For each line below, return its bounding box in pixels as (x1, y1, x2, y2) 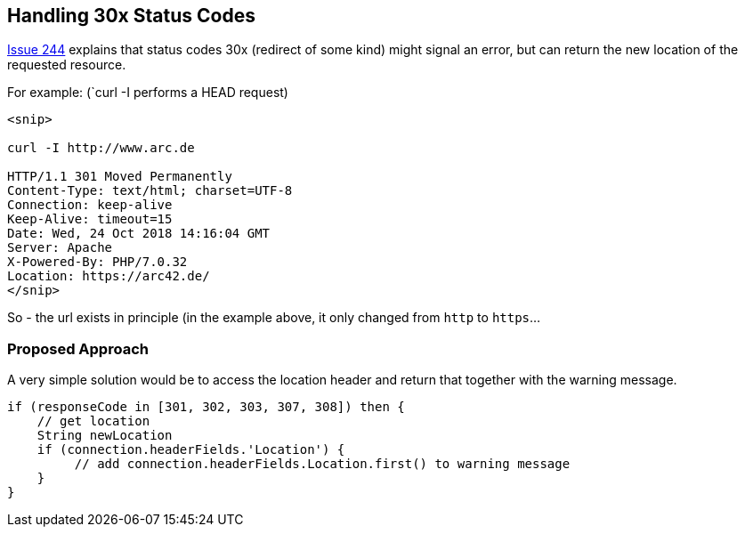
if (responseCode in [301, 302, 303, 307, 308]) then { (7, 400, 405, 415)
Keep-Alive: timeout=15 (7, 212, 173, 227)
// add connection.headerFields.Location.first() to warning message (74, 457, 571, 472)
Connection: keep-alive (7, 198, 173, 213)
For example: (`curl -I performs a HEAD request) (7, 85, 288, 101)
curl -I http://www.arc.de (7, 141, 195, 156)
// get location (36, 414, 150, 429)
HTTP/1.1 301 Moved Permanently (7, 169, 232, 184)
